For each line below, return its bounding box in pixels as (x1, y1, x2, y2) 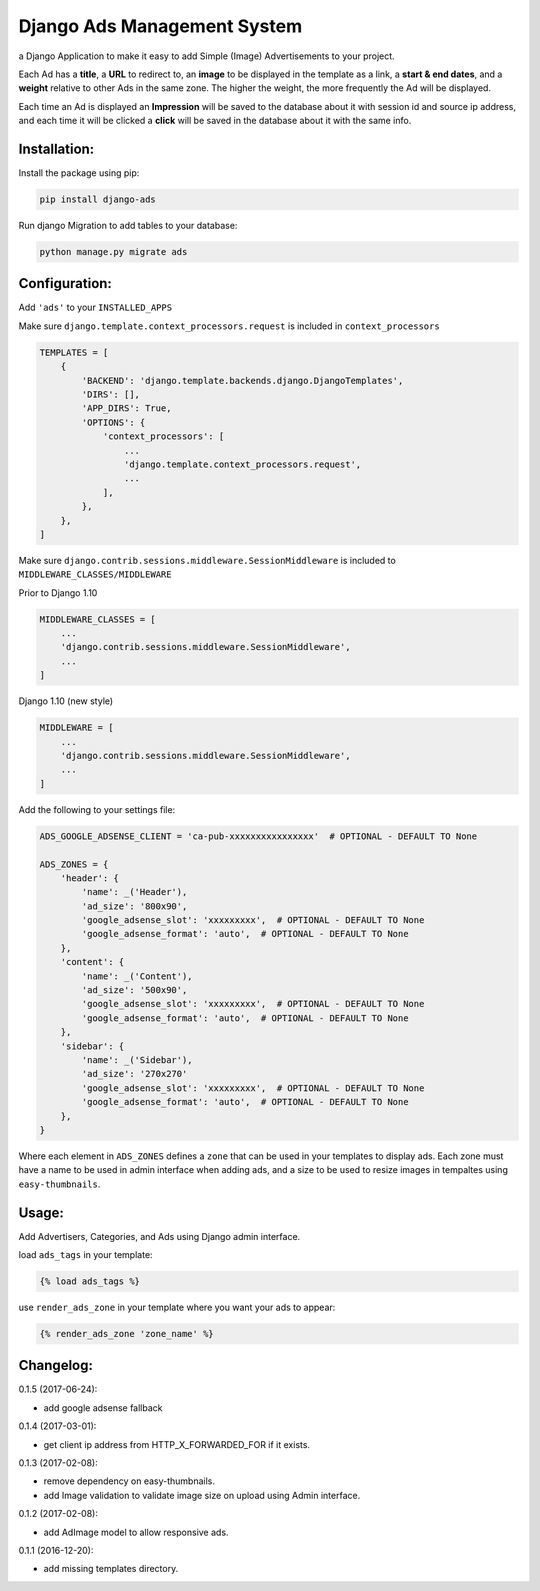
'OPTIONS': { (81, 416, 146, 428)
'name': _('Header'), (81, 886, 188, 898)
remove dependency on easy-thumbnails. (43, 1475, 215, 1487)
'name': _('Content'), (81, 970, 194, 982)
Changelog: (18, 1357, 94, 1374)
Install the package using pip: (18, 167, 140, 179)
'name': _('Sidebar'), (81, 1054, 194, 1065)
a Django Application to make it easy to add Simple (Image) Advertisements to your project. (18, 50, 395, 62)
